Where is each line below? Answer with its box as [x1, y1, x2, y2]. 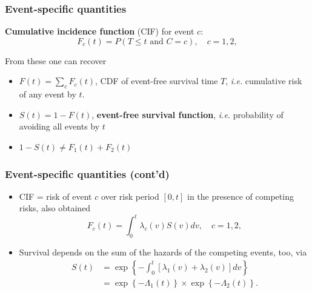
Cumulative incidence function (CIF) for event [5, 25, 194, 38]
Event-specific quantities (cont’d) [5, 166, 170, 181]
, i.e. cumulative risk [225, 74, 302, 87]
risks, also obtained [19, 202, 91, 214]
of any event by [19, 88, 76, 100]
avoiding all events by [19, 120, 100, 133]
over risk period [101, 189, 159, 202]
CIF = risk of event [19, 189, 92, 202]
